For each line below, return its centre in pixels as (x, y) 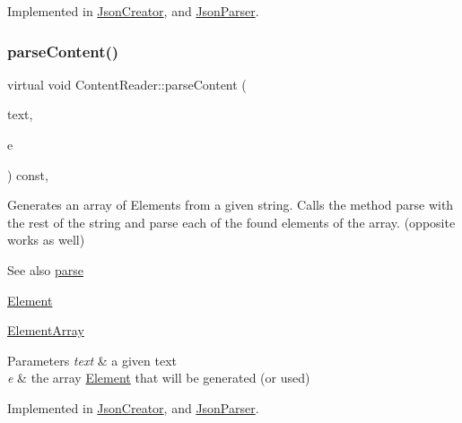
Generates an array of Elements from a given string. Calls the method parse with (231, 205)
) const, (28, 174)
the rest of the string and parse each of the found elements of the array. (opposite (231, 222)
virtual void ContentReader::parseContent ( (127, 84)
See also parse (45, 269)
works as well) (46, 240)
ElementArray (46, 330)
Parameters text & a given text (92, 360)
